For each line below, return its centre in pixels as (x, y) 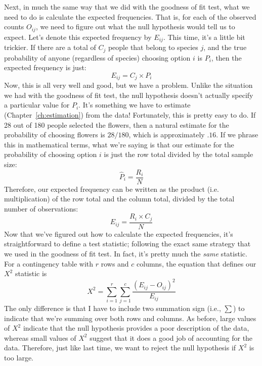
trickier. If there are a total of (50, 47)
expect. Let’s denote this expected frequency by (78, 37)
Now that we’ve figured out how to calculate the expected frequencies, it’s (119, 233)
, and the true (225, 47)
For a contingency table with (49, 263)
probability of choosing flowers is (55, 135)
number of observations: (41, 208)
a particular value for (37, 105)
